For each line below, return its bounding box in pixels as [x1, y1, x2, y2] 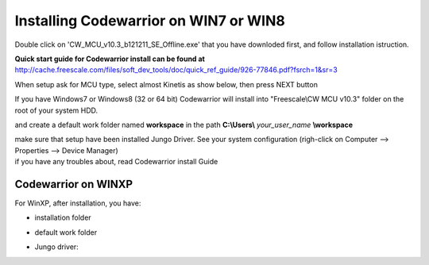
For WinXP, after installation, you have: [14, 198, 141, 208]
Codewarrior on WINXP [14, 177, 133, 190]
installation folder [34, 213, 91, 222]
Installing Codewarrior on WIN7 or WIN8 [14, 12, 285, 29]
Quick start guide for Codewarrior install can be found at [14, 54, 206, 63]
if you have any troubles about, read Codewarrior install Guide [14, 157, 218, 167]
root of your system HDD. [14, 106, 99, 115]
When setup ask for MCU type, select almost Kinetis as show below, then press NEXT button [14, 79, 318, 89]
